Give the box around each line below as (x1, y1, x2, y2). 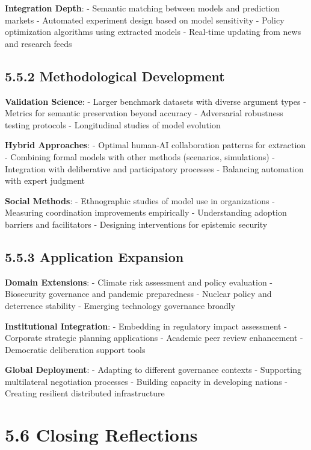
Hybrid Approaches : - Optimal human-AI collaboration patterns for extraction (5, 139, 306, 151)
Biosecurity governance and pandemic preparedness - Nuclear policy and (5, 287, 272, 300)
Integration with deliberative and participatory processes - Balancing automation (5, 162, 304, 175)
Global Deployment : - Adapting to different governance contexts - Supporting (5, 363, 301, 376)
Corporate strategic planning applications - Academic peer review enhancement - (5, 331, 303, 344)
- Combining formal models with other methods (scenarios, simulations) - (5, 150, 275, 163)
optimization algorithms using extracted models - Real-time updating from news (5, 25, 301, 38)
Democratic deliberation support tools (5, 343, 146, 355)
